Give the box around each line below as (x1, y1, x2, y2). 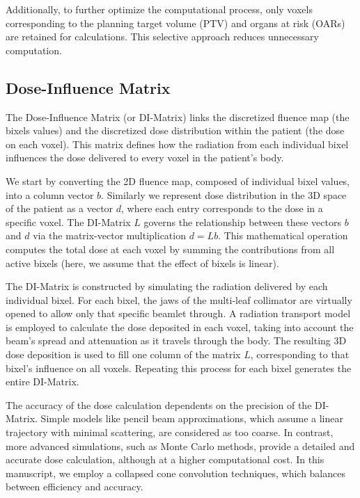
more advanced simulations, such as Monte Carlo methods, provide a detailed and (6, 438, 355, 453)
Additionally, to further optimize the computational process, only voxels (6, 2, 313, 16)
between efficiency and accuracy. (6, 479, 143, 494)
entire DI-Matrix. (6, 374, 79, 389)
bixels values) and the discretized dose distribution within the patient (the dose (6, 123, 345, 138)
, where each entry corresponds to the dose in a (121, 201, 323, 216)
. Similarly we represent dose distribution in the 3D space (101, 187, 347, 202)
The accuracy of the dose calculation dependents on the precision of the (6, 397, 312, 412)
